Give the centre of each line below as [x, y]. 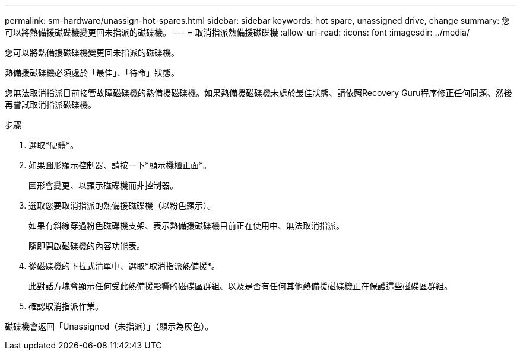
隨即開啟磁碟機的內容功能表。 [87, 246]
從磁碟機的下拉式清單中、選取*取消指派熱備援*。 [124, 266]
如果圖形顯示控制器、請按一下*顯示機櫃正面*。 [120, 165]
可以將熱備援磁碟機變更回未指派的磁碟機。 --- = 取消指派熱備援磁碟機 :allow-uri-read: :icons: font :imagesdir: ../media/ [237, 32]
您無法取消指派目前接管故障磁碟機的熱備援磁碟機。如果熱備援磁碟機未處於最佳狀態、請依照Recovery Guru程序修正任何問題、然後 [259, 93]
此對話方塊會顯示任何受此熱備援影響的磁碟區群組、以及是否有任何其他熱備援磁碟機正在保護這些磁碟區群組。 [240, 286]
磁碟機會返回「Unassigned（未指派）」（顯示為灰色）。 [109, 326]
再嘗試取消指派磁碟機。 [50, 105]
